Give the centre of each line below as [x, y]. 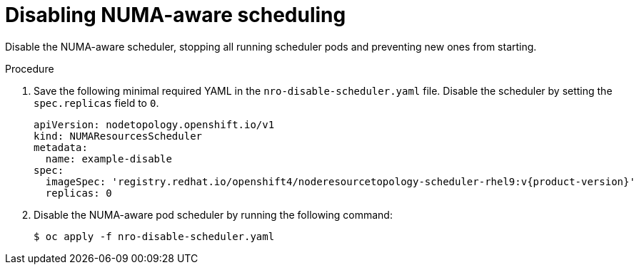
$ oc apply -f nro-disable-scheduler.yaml [154, 236]
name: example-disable [109, 159]
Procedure [30, 68]
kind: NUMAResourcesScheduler [118, 136]
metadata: [61, 147]
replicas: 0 [79, 193]
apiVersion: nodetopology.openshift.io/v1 [154, 124]
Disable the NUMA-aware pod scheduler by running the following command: [213, 214]
